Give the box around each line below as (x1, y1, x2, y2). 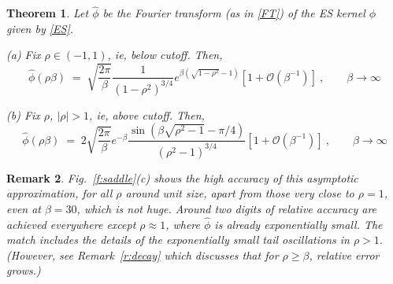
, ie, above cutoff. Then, (89, 106, 205, 123)
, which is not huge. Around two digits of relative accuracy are (76, 200, 377, 216)
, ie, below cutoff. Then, (107, 46, 223, 63)
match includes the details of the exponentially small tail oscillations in (6, 231, 350, 248)
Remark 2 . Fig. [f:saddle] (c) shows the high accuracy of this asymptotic (6, 169, 358, 186)
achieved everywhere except (6, 216, 136, 232)
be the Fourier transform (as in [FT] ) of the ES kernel (102, 5, 365, 21)
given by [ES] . (6, 20, 74, 36)
